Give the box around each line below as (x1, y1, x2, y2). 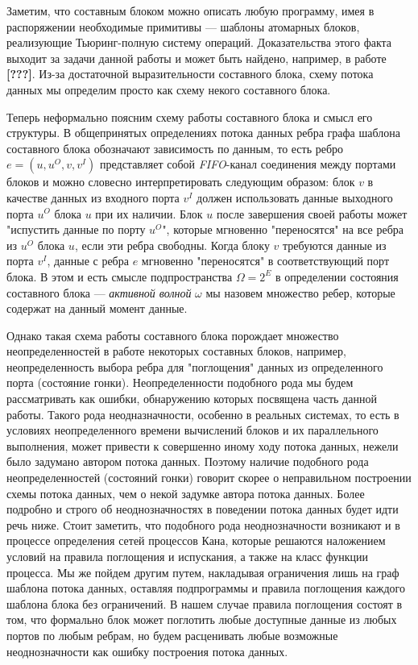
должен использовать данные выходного (197, 189, 393, 206)
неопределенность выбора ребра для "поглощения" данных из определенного (6, 358, 383, 375)
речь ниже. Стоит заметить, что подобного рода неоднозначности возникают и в (6, 516, 400, 533)
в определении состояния (275, 268, 399, 285)
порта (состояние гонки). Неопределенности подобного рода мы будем (6, 374, 354, 391)
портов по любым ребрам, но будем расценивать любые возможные (6, 626, 338, 643)
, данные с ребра (47, 252, 129, 269)
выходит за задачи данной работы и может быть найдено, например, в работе (6, 49, 387, 66)
